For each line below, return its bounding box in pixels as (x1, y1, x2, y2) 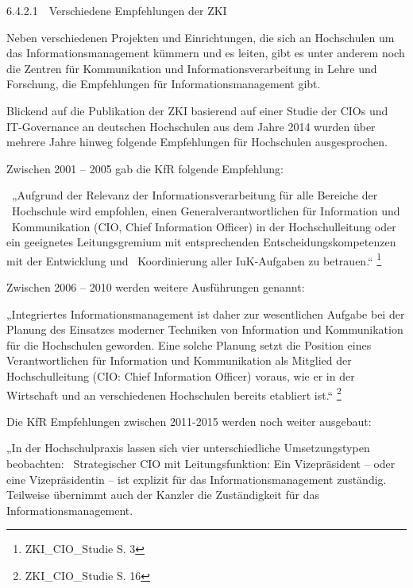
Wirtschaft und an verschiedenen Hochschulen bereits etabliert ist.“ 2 (6, 384, 342, 403)
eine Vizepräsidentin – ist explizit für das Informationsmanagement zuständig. (6, 470, 387, 487)
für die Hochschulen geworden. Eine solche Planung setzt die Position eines (6, 336, 372, 353)
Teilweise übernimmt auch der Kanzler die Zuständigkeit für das (6, 486, 319, 503)
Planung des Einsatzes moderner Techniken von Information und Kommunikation (6, 321, 403, 338)
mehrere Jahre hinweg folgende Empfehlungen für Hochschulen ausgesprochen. (6, 133, 388, 150)
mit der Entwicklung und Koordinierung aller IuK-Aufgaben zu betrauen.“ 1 (6, 250, 382, 269)
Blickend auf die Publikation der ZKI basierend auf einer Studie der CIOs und (6, 102, 388, 118)
